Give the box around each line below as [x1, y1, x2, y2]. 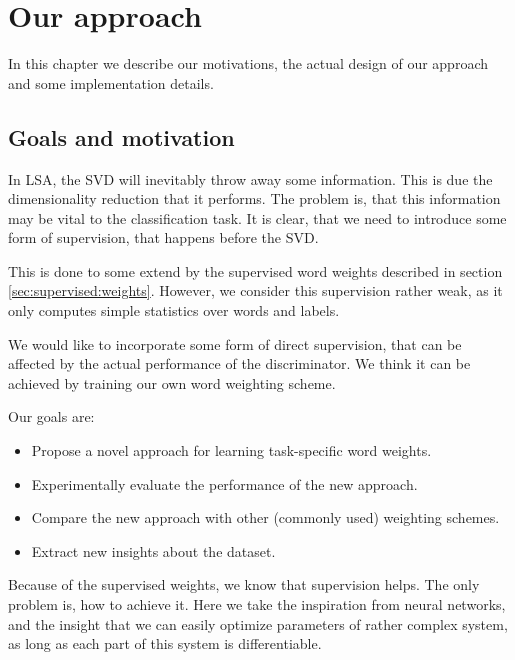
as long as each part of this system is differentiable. [8, 633, 322, 654]
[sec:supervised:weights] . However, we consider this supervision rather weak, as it [8, 280, 503, 301]
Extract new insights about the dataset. [31, 540, 276, 561]
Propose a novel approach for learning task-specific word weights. [31, 440, 432, 461]
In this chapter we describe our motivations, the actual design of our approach [8, 53, 489, 74]
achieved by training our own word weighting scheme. [8, 372, 336, 393]
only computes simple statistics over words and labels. [8, 300, 340, 321]
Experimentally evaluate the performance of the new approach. [31, 473, 418, 494]
